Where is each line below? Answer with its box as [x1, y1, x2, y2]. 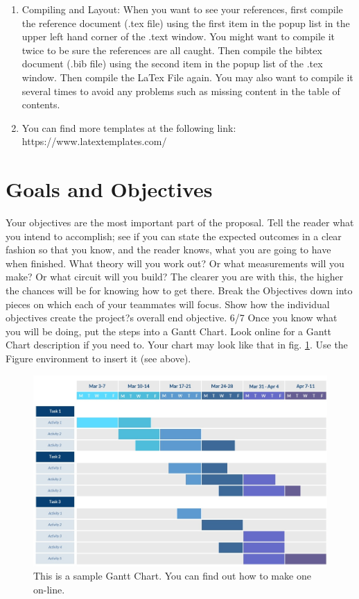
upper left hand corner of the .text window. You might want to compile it [21, 29, 335, 44]
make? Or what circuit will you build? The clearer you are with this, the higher [6, 269, 344, 284]
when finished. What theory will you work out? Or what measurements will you [6, 255, 344, 270]
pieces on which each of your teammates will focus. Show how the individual [6, 296, 330, 311]
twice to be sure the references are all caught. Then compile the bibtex [21, 42, 322, 57]
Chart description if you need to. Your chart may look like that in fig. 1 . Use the [6, 337, 348, 352]
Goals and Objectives [6, 175, 213, 203]
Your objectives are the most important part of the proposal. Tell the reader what [6, 215, 354, 230]
